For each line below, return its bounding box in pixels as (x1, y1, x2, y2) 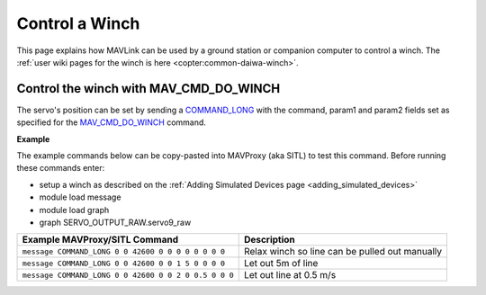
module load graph (39, 204, 110, 215)
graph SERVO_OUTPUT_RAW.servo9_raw (39, 217, 192, 228)
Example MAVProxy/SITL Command (22, 234, 179, 246)
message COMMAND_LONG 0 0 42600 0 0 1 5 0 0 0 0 (22, 258, 225, 268)
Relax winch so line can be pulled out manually (243, 246, 443, 258)
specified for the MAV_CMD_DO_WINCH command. (16, 117, 207, 128)
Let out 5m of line (243, 257, 319, 270)
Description (243, 234, 296, 246)
